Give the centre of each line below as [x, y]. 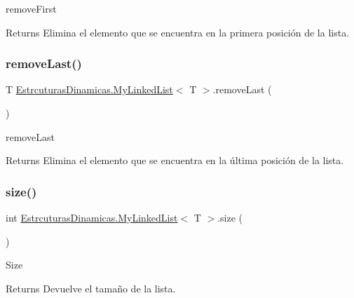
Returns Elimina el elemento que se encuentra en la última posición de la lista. [175, 160]
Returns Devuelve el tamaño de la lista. [91, 288]
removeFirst [31, 8]
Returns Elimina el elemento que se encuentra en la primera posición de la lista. [178, 32]
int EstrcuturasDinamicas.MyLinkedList [92, 217]
